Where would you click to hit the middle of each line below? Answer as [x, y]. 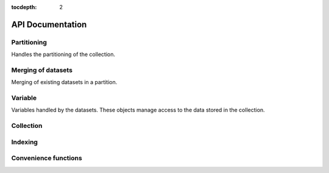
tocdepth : [24, 7]
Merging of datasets [42, 70]
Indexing [24, 142]
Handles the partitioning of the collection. [63, 54]
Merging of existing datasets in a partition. [64, 82]
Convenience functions [47, 158]
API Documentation [49, 24]
